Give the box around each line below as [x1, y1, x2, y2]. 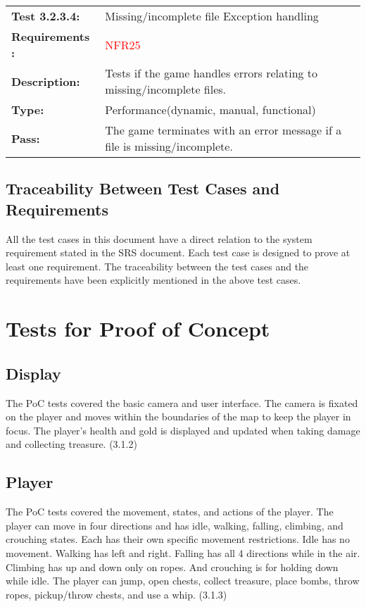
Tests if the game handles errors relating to [105, 65, 318, 81]
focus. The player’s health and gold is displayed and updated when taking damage [6, 423, 360, 437]
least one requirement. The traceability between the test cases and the [6, 258, 309, 273]
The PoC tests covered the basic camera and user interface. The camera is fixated [6, 395, 358, 410]
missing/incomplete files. [105, 81, 227, 97]
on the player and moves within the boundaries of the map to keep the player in [6, 409, 351, 424]
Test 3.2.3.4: [11, 8, 80, 24]
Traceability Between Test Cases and [6, 177, 280, 199]
